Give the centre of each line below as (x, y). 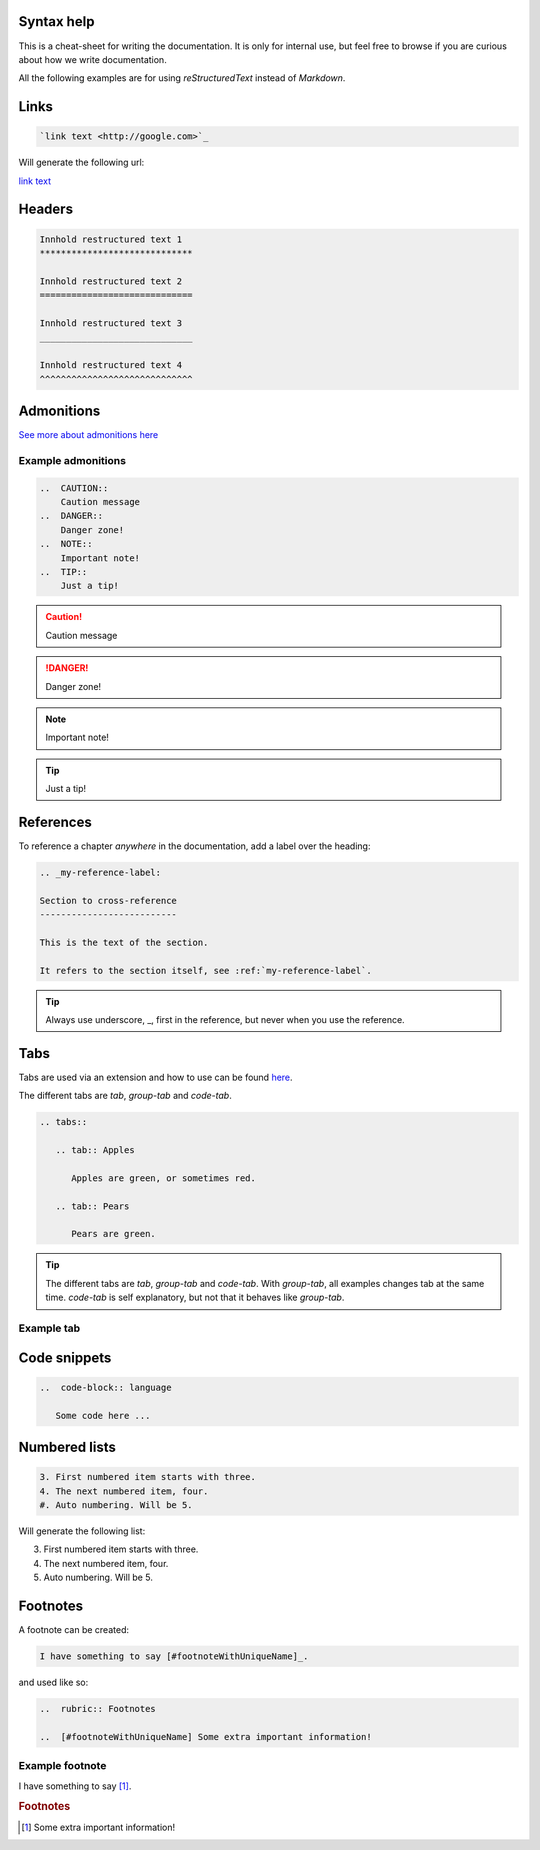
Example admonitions (72, 460)
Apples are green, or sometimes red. (164, 1178)
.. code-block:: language (105, 1387)
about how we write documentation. (92, 59)
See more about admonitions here (88, 435)
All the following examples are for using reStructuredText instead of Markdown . (182, 78)
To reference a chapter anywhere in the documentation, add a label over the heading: (194, 846)
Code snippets (65, 1357)
